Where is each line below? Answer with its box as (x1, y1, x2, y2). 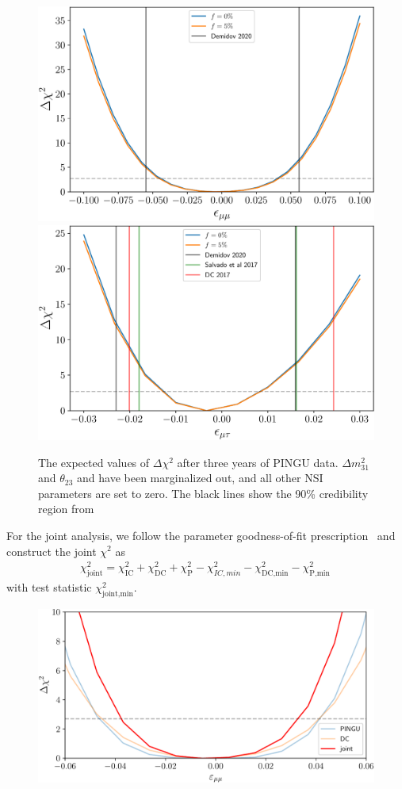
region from (38, 500, 94, 517)
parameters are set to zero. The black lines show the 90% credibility (38, 485, 369, 501)
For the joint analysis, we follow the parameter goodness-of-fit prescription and (6, 527, 396, 543)
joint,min (101, 589, 133, 598)
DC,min (261, 569, 289, 578)
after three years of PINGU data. (177, 454, 339, 470)
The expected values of (38, 454, 150, 470)
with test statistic (6, 579, 92, 596)
